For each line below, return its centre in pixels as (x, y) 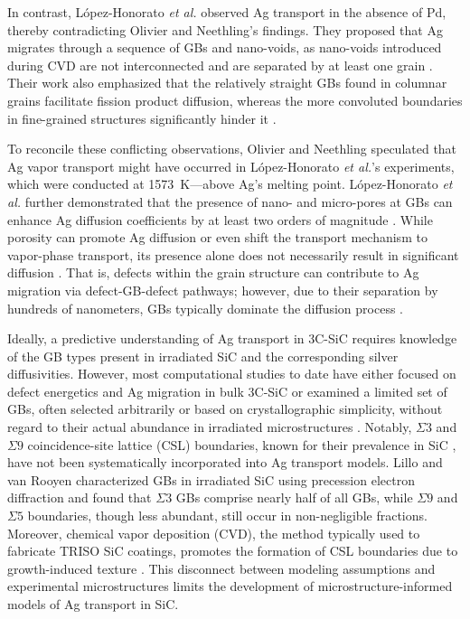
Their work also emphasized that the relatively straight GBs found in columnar (227, 83)
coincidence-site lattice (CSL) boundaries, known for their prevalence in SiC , (242, 444)
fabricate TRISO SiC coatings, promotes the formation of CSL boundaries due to (233, 551)
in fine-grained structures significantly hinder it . (142, 118)
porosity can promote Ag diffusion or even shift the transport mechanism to (217, 237)
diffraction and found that (80, 497)
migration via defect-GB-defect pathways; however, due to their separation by (223, 290)
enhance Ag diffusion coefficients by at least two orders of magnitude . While (220, 219)
